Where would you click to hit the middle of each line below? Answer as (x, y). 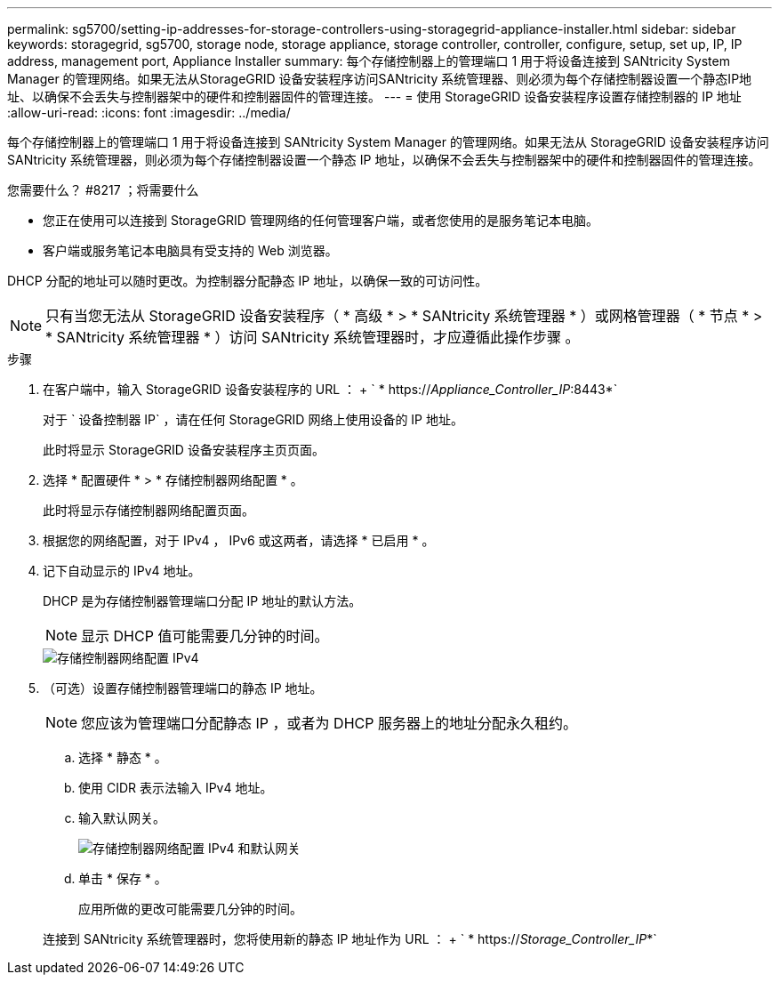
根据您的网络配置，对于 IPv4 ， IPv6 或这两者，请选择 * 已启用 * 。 (239, 540)
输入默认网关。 (122, 818)
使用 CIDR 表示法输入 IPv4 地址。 (176, 788)
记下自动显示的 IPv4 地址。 (122, 571)
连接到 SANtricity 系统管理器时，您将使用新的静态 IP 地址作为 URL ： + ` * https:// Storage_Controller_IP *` (350, 939)
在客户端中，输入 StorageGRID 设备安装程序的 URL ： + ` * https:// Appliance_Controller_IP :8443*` (330, 389)
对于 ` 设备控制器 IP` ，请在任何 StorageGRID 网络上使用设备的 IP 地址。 (253, 419)
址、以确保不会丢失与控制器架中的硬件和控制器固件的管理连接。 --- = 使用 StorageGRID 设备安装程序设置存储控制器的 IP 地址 (374, 97)
